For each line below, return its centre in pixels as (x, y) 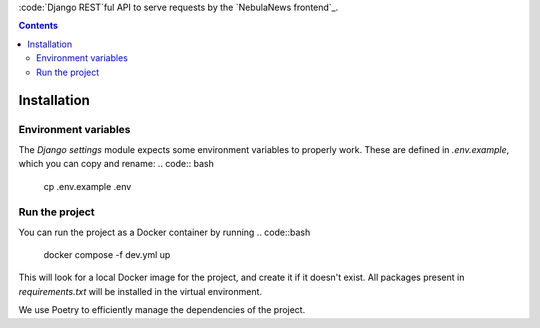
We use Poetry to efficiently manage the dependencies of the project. (162, 310)
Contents (38, 26)
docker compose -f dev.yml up (107, 255)
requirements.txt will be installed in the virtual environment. (140, 291)
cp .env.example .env (87, 186)
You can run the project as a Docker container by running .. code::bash (164, 232)
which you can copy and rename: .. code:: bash (116, 164)
